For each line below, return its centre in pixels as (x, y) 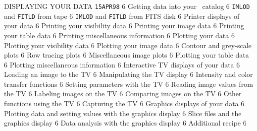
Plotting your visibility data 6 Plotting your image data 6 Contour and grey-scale (128, 45)
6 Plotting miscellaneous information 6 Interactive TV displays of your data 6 (122, 64)
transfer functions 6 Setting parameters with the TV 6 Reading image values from (128, 84)
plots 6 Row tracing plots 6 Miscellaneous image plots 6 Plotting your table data (127, 55)
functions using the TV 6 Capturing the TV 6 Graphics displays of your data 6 (124, 103)
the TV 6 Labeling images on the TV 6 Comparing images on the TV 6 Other (123, 94)
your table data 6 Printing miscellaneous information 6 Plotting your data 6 (119, 35)
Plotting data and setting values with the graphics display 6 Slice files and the (123, 113)
